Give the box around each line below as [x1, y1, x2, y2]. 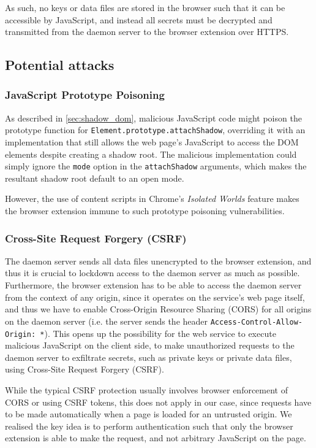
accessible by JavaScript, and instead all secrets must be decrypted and [5, 13, 273, 26]
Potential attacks [5, 55, 115, 74]
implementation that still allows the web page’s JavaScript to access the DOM [5, 136, 299, 149]
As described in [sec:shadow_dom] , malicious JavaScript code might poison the [5, 111, 302, 124]
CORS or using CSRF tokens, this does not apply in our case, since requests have [5, 395, 312, 408]
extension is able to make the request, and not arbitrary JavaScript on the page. [5, 431, 306, 444]
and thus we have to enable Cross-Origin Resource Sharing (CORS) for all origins [5, 303, 312, 315]
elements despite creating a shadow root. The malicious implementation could [5, 147, 297, 160]
